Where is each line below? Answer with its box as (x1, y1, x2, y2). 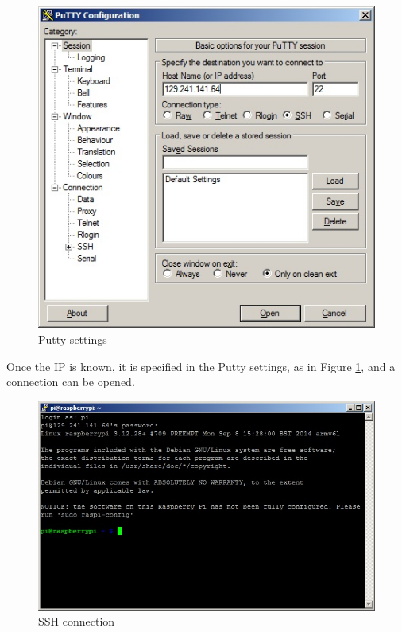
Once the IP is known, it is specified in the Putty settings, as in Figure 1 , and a (6, 357, 396, 374)
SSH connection (38, 613, 115, 630)
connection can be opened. (6, 373, 135, 390)
